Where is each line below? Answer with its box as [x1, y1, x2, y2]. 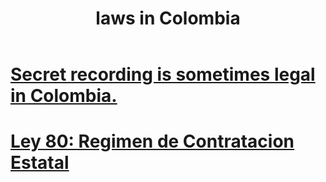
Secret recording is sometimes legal [10, 63, 316, 86]
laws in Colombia [95, 7, 241, 30]
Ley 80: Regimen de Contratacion [10, 130, 295, 153]
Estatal [10, 152, 70, 174]
